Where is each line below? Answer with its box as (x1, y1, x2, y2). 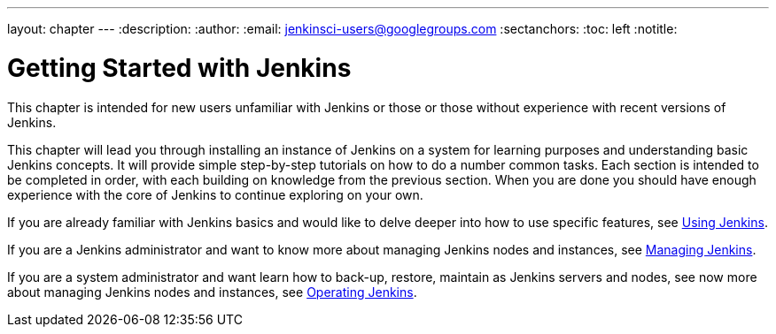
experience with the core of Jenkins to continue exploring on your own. (7, 186, 423, 202)
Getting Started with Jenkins (7, 52, 352, 83)
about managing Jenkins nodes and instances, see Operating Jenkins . (7, 284, 417, 300)
